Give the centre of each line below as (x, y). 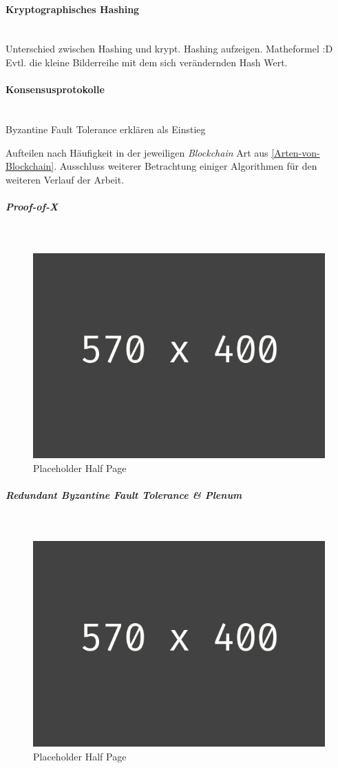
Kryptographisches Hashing (73, 9)
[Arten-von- (296, 152)
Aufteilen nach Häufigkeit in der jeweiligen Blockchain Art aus (137, 152)
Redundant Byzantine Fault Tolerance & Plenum (124, 494)
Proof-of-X (32, 206)
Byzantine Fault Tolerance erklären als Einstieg (106, 129)
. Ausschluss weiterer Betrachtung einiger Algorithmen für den (186, 166)
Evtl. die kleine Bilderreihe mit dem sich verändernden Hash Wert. (147, 62)
